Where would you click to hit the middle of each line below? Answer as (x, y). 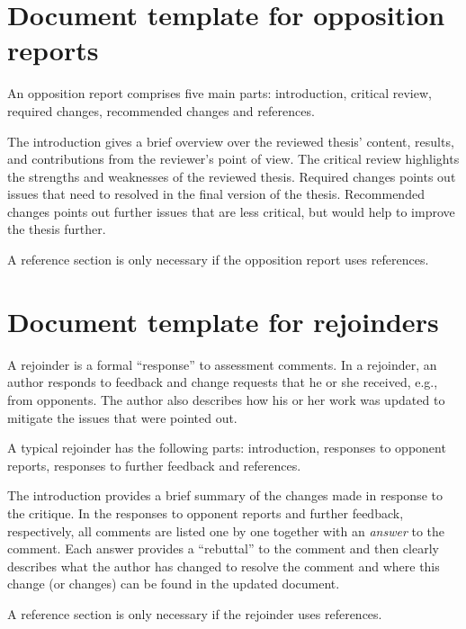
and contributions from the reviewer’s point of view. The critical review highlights (233, 159)
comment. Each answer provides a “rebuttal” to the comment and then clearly (223, 548)
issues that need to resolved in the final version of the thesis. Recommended (216, 194)
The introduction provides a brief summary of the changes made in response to (225, 495)
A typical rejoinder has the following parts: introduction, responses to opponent (227, 448)
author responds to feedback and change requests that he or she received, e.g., (223, 382)
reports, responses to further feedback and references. (154, 465)
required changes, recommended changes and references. (161, 110)
